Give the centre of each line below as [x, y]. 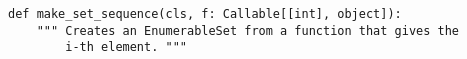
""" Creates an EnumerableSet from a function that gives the [248, 30]
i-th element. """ [126, 47]
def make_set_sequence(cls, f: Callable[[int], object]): [205, 14]
